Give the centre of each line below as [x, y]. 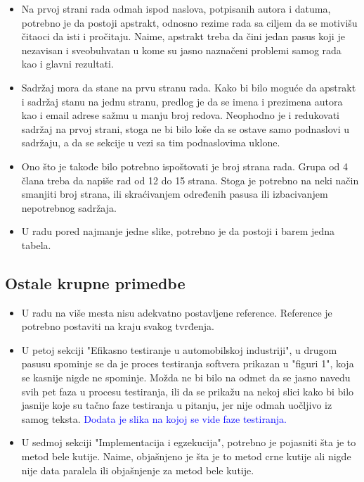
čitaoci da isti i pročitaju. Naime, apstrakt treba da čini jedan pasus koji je [183, 36]
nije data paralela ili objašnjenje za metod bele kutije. [138, 470]
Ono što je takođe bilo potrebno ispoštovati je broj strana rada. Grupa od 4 [185, 166]
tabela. [36, 245]
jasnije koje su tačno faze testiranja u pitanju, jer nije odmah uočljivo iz [177, 405]
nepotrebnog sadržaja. [69, 207]
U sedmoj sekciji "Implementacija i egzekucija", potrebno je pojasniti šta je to [189, 442]
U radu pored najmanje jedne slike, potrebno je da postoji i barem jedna [178, 231]
